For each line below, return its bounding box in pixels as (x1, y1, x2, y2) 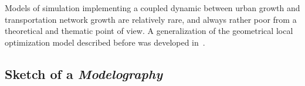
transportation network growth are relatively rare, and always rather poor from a (5, 13, 297, 25)
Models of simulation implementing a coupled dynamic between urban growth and (5, 2, 300, 13)
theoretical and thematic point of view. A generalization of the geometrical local (5, 25, 293, 37)
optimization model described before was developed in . (5, 36, 205, 48)
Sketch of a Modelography (5, 64, 162, 82)
